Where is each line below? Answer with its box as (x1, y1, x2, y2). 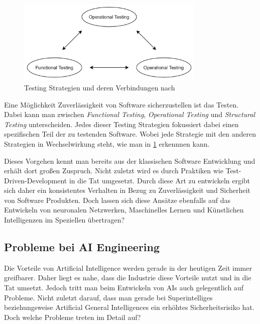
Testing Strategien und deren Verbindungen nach (24, 82, 175, 92)
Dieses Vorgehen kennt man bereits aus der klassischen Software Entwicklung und (4, 155, 255, 166)
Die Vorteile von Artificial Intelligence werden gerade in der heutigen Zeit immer (4, 262, 252, 273)
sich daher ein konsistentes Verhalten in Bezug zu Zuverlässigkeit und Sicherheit (4, 185, 250, 195)
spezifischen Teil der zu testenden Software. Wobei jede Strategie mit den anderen (4, 129, 256, 139)
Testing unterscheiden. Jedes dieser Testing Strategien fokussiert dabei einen (4, 119, 239, 129)
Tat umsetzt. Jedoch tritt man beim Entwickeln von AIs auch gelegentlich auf (4, 282, 243, 293)
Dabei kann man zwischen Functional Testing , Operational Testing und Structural (4, 109, 255, 120)
